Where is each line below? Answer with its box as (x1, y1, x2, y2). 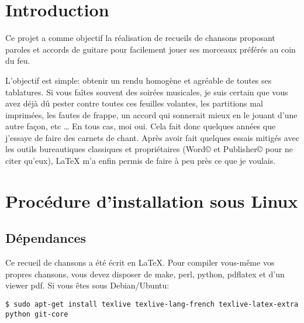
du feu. (5, 54, 30, 67)
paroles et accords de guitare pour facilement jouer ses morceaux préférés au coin (5, 43, 296, 55)
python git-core (5, 310, 68, 318)
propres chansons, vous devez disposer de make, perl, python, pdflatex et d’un (5, 267, 285, 280)
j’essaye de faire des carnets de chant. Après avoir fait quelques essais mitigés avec (5, 131, 299, 143)
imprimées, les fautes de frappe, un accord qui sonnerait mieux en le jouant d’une (5, 108, 298, 121)
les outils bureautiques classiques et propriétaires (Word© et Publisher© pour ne (5, 143, 293, 155)
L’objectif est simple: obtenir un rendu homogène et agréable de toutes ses (5, 74, 272, 86)
